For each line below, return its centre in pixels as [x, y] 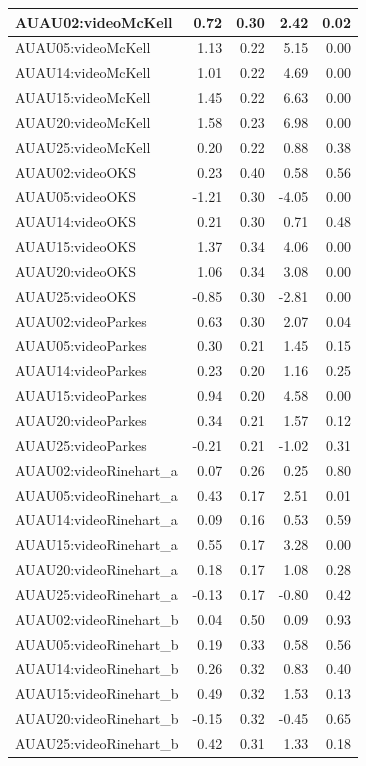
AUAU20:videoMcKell [83, 121]
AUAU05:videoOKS [75, 196]
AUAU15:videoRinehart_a [96, 544]
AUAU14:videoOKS [75, 221]
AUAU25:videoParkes [81, 444]
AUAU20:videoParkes [81, 420]
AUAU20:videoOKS [75, 270]
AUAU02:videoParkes [81, 320]
